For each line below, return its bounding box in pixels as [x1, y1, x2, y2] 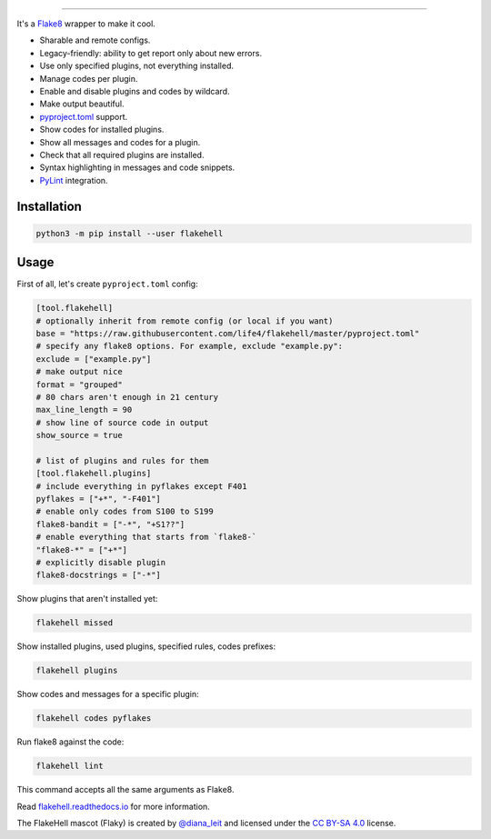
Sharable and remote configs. [39, 35, 151, 45]
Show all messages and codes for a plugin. [39, 136, 201, 147]
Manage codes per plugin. [39, 73, 138, 84]
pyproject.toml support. [39, 111, 128, 122]
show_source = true [35, 430, 123, 441]
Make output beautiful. [39, 98, 125, 109]
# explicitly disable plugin [35, 557, 166, 567]
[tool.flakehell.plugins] [35, 468, 152, 479]
